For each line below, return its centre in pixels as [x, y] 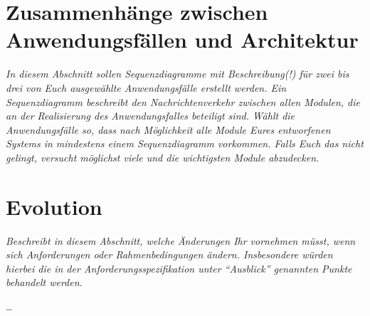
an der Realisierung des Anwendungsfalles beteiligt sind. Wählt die [150, 116]
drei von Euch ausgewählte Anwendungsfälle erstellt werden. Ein [146, 87]
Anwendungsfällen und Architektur [182, 39]
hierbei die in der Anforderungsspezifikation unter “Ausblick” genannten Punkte [179, 268]
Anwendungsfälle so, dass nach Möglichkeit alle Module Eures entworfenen [168, 129]
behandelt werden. [44, 282]
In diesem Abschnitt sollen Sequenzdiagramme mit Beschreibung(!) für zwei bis [178, 74]
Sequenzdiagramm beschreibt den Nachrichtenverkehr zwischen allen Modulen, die [183, 101]
